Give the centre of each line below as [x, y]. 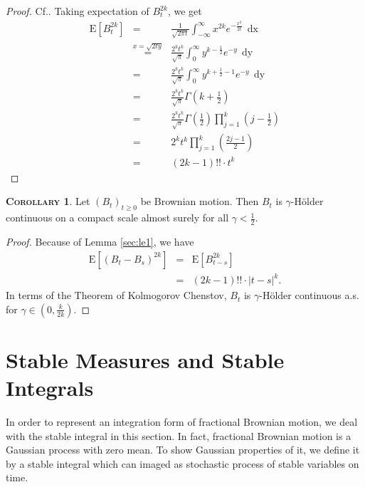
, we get [185, 11]
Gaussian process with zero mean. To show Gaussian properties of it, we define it [183, 450]
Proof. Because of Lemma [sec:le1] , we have [100, 241]
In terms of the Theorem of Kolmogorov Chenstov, [116, 295]
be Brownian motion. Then [200, 201]
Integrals [50, 388]
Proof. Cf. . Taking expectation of [78, 11]
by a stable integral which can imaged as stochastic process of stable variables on [182, 463]
